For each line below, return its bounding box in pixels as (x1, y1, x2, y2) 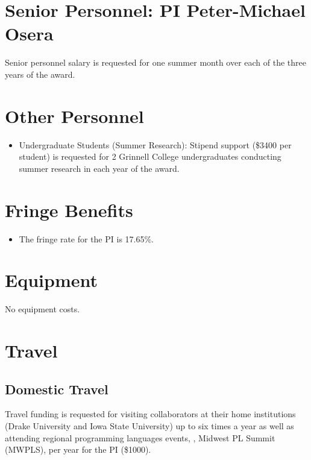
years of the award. (5, 68, 75, 80)
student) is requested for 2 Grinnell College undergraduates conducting (19, 150, 281, 163)
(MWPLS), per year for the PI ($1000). (5, 443, 151, 456)
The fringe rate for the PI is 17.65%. (19, 232, 154, 245)
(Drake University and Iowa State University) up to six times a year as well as (5, 420, 294, 432)
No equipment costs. (5, 303, 80, 315)
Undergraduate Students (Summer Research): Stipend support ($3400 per (19, 138, 292, 151)
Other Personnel (5, 103, 144, 128)
